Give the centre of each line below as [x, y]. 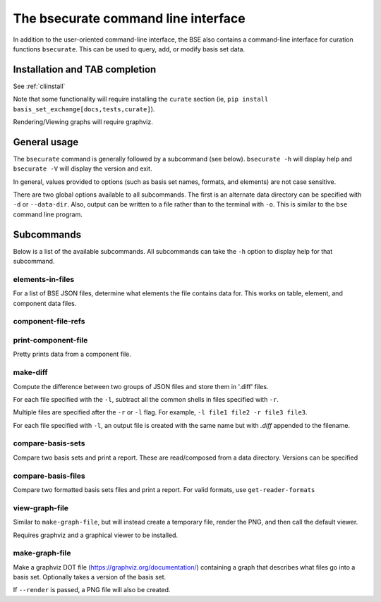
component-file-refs [49, 321]
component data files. [45, 303]
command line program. [48, 214]
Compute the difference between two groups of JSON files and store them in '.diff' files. [141, 386]
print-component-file [50, 340]
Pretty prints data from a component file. [72, 354]
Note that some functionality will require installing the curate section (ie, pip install [141, 99]
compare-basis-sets [49, 443]
